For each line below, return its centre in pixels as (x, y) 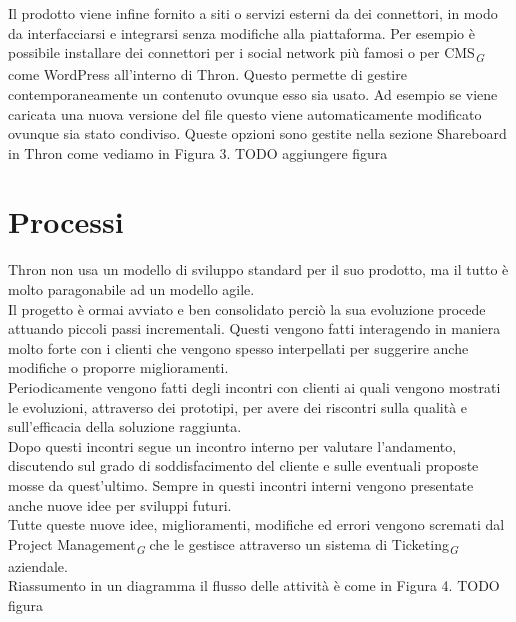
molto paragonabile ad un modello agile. (131, 289)
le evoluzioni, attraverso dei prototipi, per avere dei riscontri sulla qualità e (238, 406)
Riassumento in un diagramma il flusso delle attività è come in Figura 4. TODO (254, 585)
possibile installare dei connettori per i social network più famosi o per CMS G (246, 53)
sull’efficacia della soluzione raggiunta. (125, 426)
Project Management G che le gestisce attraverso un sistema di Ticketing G (233, 545)
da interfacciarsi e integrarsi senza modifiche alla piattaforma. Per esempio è (241, 32)
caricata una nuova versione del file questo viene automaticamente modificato (245, 113)
